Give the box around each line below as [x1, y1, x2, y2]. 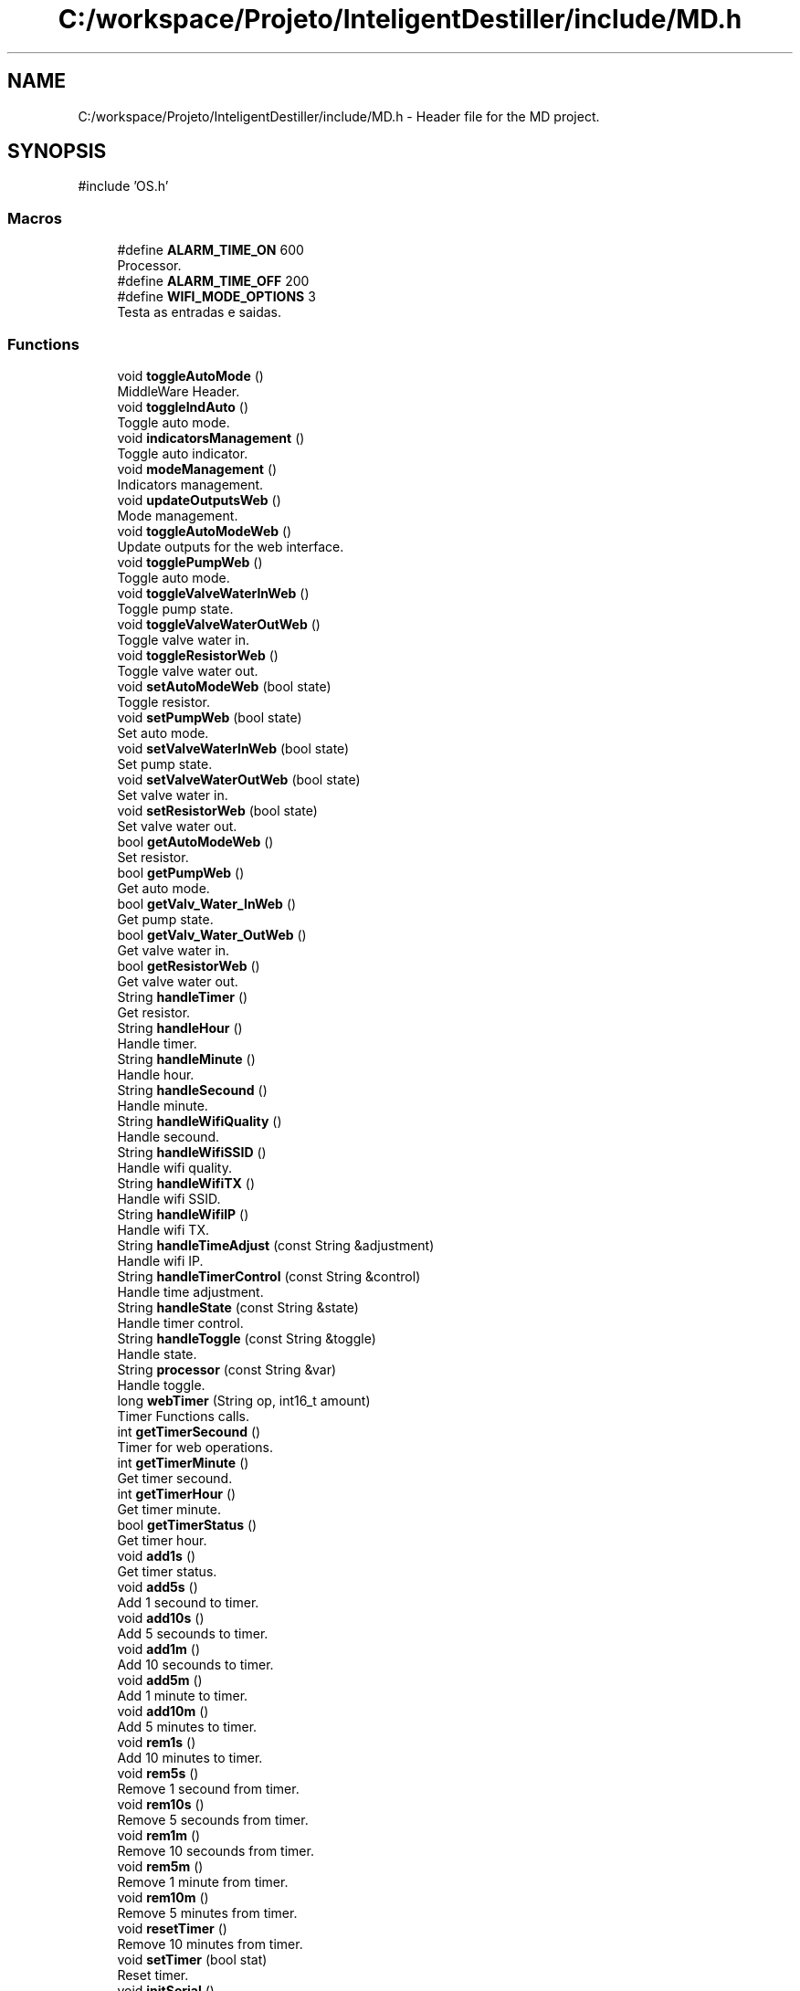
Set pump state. [117, 755, 213, 772]
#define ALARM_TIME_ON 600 [117, 242, 304, 258]
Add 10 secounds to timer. [117, 1656, 274, 1672]
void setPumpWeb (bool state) [117, 709, 302, 725]
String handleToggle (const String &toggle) [117, 1330, 376, 1346]
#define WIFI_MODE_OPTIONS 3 [117, 289, 316, 305]
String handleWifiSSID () [117, 1143, 267, 1160]
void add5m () [117, 1671, 203, 1688]
